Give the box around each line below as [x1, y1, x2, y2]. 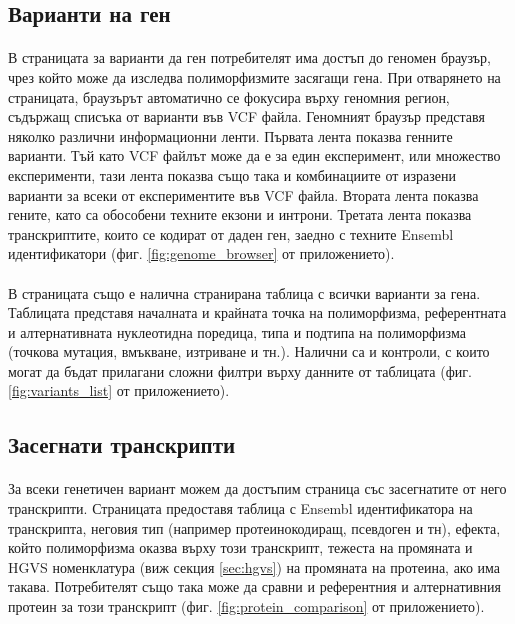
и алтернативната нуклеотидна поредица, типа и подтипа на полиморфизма [8, 321, 466, 342]
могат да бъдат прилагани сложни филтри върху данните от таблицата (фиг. [8, 360, 472, 381]
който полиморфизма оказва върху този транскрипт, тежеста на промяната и [8, 537, 473, 558]
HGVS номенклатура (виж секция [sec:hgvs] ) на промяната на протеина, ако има [8, 556, 501, 577]
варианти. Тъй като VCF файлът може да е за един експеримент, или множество [8, 145, 501, 166]
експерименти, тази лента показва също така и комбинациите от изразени [8, 164, 457, 185]
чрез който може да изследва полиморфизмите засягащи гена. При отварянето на [8, 66, 501, 87]
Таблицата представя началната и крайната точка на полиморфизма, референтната [8, 302, 507, 323]
